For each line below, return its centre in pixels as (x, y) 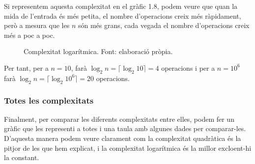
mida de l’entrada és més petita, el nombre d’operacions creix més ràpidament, (123, 15)
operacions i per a (188, 68)
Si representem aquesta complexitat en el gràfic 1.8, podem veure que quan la (121, 6)
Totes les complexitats (49, 100)
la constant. (22, 157)
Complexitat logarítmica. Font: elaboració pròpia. (98, 51)
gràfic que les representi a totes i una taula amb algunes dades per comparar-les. (125, 128)
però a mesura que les (37, 25)
